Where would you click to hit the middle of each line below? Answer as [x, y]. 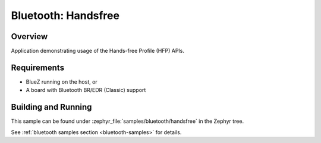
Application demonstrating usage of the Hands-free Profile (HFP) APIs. [97, 51]
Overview [29, 36]
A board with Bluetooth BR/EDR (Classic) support [86, 90]
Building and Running [51, 107]
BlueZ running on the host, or [62, 82]
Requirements [38, 67]
